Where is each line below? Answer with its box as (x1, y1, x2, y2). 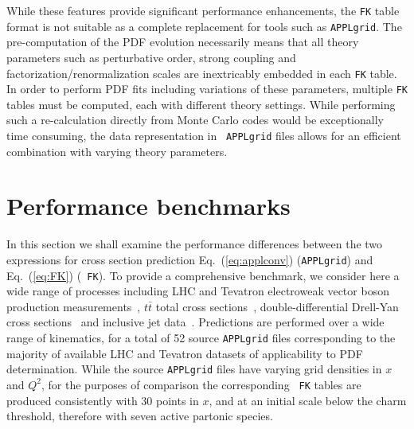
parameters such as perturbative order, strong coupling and (6, 49, 296, 65)
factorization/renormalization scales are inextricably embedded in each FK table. (6, 64, 397, 81)
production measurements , (6, 298, 141, 314)
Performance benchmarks (6, 189, 291, 222)
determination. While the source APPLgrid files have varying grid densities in (6, 361, 382, 377)
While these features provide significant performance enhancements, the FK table (6, 2, 400, 18)
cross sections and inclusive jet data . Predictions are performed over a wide (6, 314, 385, 330)
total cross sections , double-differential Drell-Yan (155, 298, 399, 314)
